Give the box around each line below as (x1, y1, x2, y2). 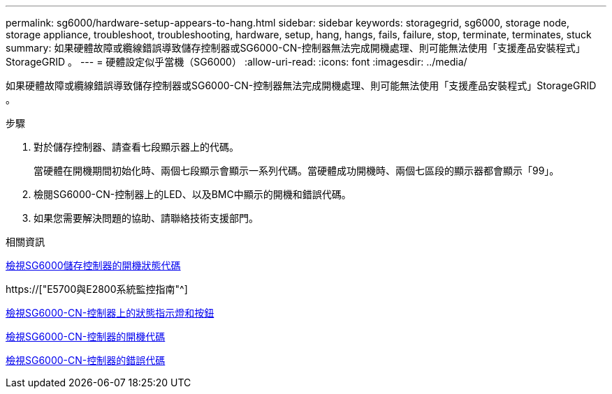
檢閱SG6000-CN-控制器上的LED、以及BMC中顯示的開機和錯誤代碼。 (34, 188, 351, 200)
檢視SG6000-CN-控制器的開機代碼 (6, 331, 166, 342)
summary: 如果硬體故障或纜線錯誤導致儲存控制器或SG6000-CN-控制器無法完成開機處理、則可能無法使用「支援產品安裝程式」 (6, 42, 585, 54)
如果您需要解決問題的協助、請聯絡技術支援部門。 (34, 212, 258, 224)
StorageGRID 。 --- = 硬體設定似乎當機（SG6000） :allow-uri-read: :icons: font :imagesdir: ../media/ (6, 56, 467, 68)
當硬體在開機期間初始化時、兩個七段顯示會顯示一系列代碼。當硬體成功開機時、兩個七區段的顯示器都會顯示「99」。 (34, 165, 560, 176)
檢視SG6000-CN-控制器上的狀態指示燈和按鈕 (6, 307, 214, 319)
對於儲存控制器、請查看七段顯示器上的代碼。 (34, 141, 239, 153)
